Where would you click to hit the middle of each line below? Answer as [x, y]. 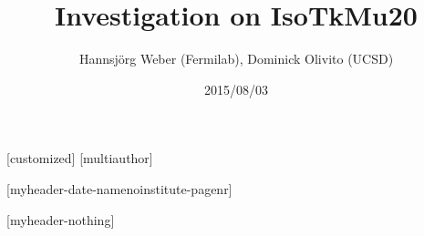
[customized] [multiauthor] [80, 158]
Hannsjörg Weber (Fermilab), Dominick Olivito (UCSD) [236, 59]
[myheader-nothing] [61, 219]
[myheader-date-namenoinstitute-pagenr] [119, 188]
